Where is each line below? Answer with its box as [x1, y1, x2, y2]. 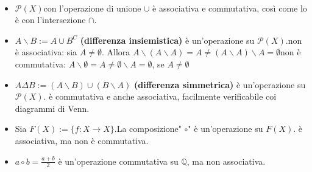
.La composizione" [114, 122, 182, 135]
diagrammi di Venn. [15, 101, 90, 114]
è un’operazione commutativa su [58, 154, 179, 167]
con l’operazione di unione [43, 1, 141, 14]
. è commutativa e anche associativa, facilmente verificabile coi [43, 90, 277, 103]
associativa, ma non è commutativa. [15, 134, 149, 146]
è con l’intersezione [15, 13, 86, 26]
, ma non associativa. [186, 154, 266, 167]
